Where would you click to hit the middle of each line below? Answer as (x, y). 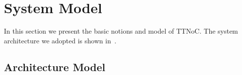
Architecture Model (55, 66)
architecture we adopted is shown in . (60, 40)
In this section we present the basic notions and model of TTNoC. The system (121, 31)
